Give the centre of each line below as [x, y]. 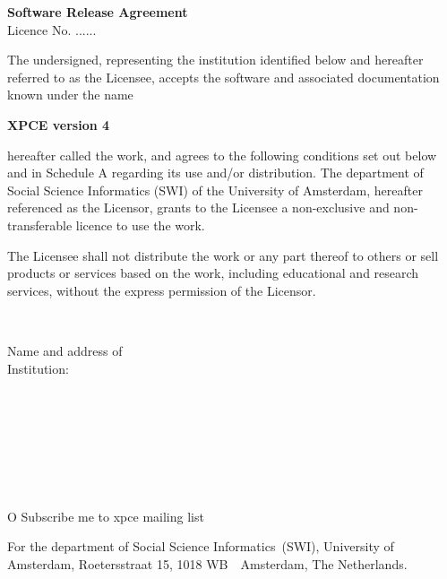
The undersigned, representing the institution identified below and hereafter [215, 60]
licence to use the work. [140, 225]
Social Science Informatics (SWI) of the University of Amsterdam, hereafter [215, 190]
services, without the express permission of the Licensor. [162, 290]
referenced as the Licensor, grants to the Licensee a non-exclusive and [198, 207]
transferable [40, 225]
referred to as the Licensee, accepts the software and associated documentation [223, 77]
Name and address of [65, 350]
